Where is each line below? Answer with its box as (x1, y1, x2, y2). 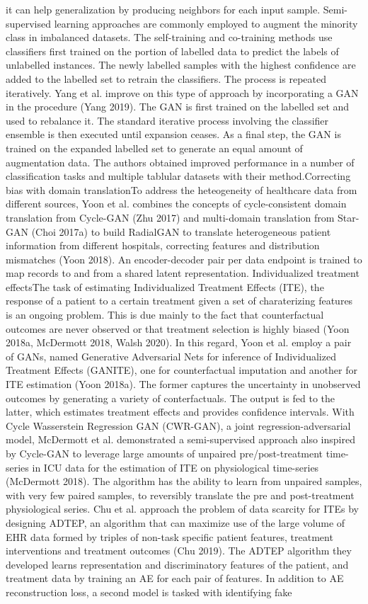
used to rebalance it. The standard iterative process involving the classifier (6, 113, 329, 127)
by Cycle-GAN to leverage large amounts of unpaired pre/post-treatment (6, 446, 323, 460)
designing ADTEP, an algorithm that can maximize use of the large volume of (6, 515, 345, 530)
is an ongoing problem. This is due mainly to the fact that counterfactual (6, 307, 324, 322)
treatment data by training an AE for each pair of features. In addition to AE (6, 571, 344, 586)
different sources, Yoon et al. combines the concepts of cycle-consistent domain (6, 196, 347, 211)
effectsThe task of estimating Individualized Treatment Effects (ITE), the (6, 279, 324, 294)
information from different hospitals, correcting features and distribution (6, 238, 320, 253)
